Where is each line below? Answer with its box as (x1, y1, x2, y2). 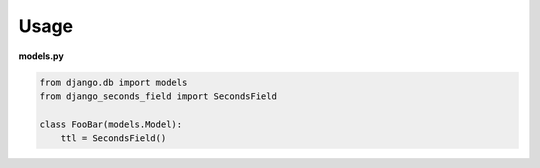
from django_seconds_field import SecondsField (39, 90, 277, 102)
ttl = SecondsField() (60, 133, 167, 144)
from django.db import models (39, 76, 188, 88)
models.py (18, 50, 64, 62)
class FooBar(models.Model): (39, 118, 183, 130)
